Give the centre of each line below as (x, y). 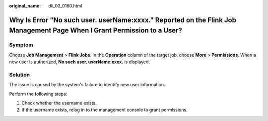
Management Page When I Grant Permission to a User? (96, 31)
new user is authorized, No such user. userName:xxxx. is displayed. (80, 62)
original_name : (25, 6)
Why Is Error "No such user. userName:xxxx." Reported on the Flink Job (123, 20)
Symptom (21, 45)
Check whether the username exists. (59, 103)
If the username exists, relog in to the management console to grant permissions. (105, 110)
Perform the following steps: (38, 94)
